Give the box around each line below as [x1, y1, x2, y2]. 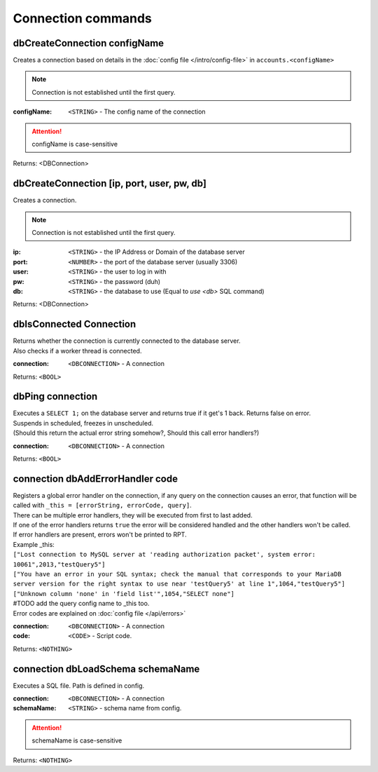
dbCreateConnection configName [13, 37, 164, 49]
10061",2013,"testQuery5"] [13, 560, 106, 568]
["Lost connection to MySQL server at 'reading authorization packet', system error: [13, 550, 316, 559]
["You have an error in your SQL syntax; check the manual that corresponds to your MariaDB [13, 570, 342, 578]
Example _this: [13, 540, 55, 548]
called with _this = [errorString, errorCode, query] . [13, 501, 192, 510]
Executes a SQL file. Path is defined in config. [13, 681, 145, 690]
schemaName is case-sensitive [31, 736, 122, 745]
